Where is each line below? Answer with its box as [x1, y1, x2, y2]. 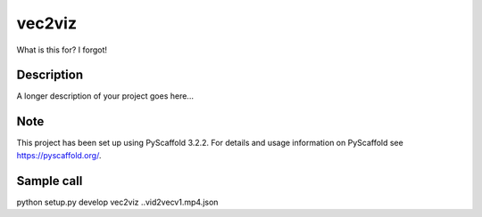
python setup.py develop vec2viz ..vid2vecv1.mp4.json [16, 197, 219, 207]
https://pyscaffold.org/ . [16, 149, 102, 160]
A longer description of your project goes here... [16, 91, 194, 101]
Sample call [16, 173, 83, 189]
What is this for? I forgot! [16, 44, 107, 55]
